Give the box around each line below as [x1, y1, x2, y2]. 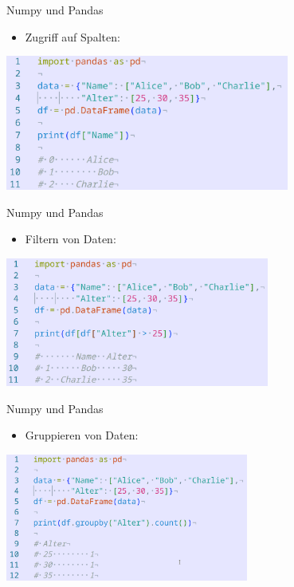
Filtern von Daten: [25, 230, 116, 247]
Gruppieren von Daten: [25, 427, 139, 443]
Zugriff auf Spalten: [25, 28, 120, 45]
